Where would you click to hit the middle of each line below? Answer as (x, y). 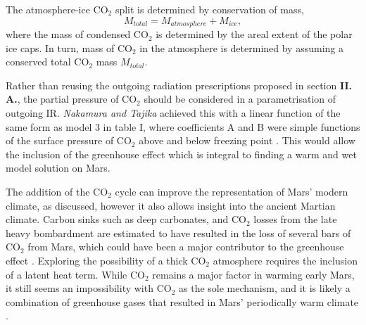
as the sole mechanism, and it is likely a (265, 288)
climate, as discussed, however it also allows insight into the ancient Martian (171, 205)
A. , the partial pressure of (62, 99)
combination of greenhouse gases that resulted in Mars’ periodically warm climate (182, 301)
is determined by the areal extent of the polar (254, 34)
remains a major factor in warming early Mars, (253, 274)
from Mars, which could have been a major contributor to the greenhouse (186, 247)
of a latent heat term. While (67, 274)
